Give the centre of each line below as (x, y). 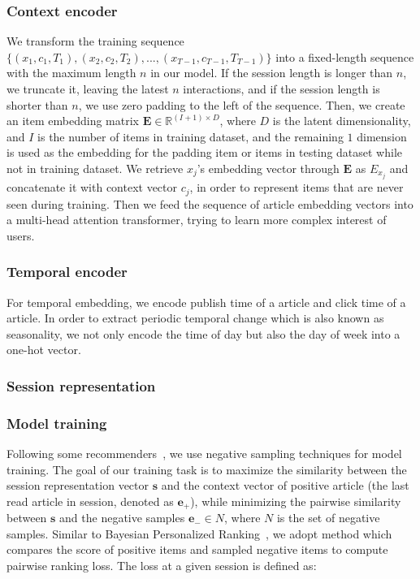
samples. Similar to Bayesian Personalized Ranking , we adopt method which (199, 533)
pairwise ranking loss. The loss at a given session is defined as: (162, 565)
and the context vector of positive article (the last (285, 485)
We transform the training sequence (95, 41)
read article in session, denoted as (90, 501)
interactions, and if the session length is (281, 89)
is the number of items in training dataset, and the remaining (191, 136)
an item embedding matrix (73, 121)
